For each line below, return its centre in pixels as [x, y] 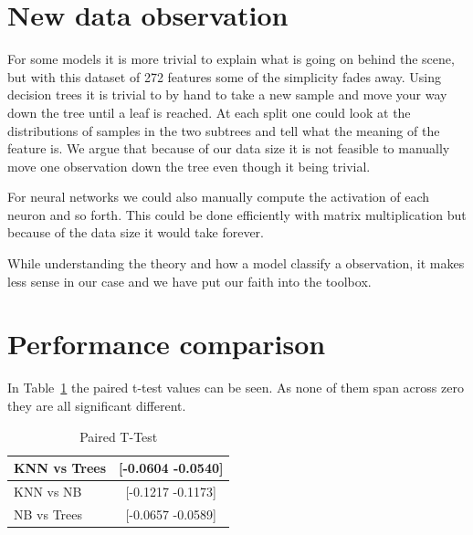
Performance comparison [167, 344]
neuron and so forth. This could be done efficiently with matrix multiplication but [237, 214]
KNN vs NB [48, 491]
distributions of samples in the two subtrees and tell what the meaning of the [224, 130]
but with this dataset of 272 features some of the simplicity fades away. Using [224, 76]
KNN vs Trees [60, 468]
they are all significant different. [97, 405]
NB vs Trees [48, 514]
